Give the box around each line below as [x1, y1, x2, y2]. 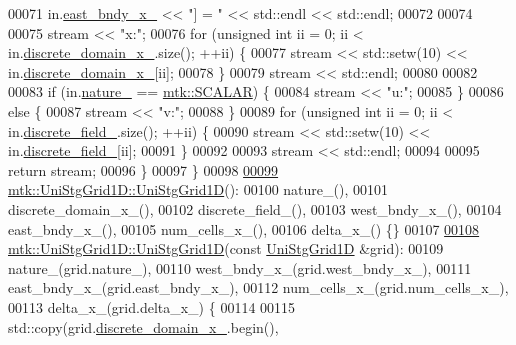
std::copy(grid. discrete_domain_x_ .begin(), [8, 316, 279, 337]
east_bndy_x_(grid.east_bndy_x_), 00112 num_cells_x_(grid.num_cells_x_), [8, 277, 509, 298]
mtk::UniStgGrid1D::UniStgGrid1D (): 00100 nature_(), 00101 [8, 179, 388, 200]
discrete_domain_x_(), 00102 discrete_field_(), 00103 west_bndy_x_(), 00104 [8, 198, 502, 219]
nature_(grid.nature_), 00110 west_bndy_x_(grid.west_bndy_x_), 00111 [8, 257, 472, 278]
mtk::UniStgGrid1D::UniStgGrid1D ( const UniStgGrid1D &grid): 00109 [8, 238, 444, 259]
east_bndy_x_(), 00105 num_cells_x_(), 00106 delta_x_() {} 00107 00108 [8, 218, 480, 239]
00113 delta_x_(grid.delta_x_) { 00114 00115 [8, 296, 296, 317]
